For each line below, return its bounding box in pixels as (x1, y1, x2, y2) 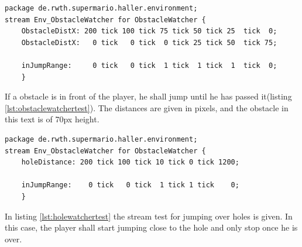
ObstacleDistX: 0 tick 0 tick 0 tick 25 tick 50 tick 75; (21, 38, 277, 47)
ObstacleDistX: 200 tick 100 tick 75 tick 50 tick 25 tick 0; (21, 27, 277, 36)
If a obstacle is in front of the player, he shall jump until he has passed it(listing (5, 90, 292, 102)
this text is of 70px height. (5, 113, 99, 125)
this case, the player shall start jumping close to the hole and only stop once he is (5, 221, 298, 234)
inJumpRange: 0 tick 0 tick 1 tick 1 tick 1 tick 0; (21, 61, 277, 70)
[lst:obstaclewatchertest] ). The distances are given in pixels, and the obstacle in (5, 101, 289, 114)
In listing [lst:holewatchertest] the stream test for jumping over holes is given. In (5, 210, 293, 222)
